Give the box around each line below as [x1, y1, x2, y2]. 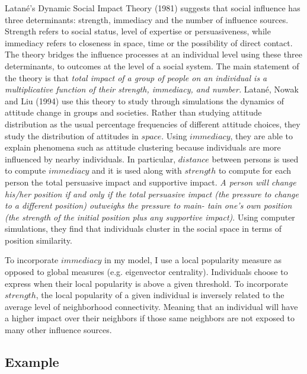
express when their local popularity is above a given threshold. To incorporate [5, 277, 288, 289]
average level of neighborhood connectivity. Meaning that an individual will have [5, 300, 298, 312]
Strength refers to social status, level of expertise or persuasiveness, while [5, 25, 271, 37]
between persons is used [212, 152, 299, 165]
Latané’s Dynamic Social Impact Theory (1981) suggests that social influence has [5, 2, 300, 14]
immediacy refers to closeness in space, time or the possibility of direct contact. [5, 36, 293, 49]
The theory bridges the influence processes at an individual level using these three [5, 48, 302, 60]
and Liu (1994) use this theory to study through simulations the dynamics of [5, 94, 284, 107]
